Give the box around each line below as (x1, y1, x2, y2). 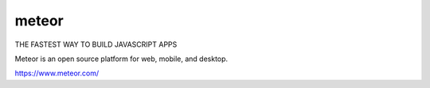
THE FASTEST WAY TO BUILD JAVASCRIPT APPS (14, 40, 178, 49)
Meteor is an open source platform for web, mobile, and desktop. (14, 54, 229, 63)
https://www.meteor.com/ (14, 68, 100, 78)
